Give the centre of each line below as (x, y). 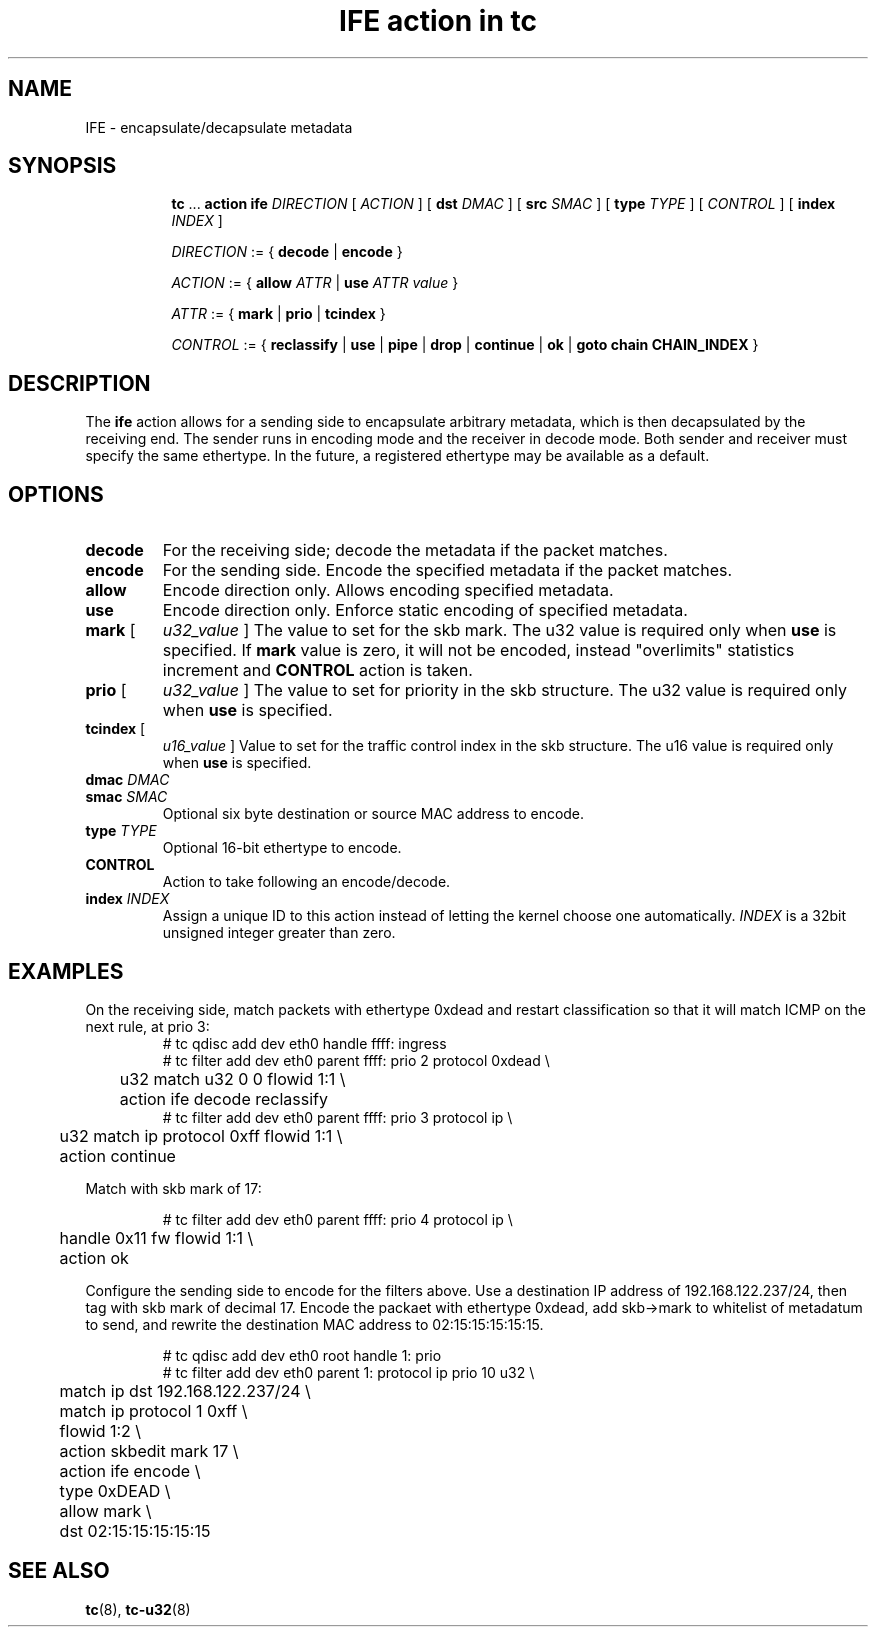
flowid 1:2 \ (100, 1430)
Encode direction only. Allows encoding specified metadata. (388, 590)
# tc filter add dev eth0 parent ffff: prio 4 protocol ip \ (337, 1219)
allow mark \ (105, 1510)
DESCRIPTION (79, 383)
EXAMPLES (66, 971)
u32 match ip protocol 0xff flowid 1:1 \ (201, 1135)
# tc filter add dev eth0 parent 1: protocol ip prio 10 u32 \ (348, 1372)
